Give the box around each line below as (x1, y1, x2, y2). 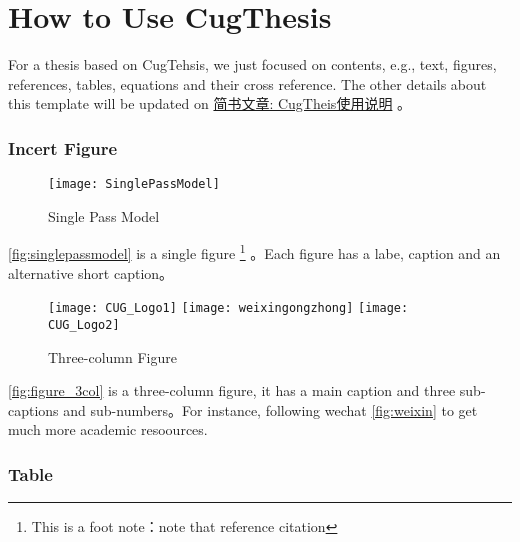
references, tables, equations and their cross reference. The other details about (8, 73, 487, 94)
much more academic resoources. (8, 419, 208, 440)
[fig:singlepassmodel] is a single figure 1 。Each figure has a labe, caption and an (8, 240, 501, 264)
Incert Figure (8, 135, 118, 160)
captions (8, 399, 59, 420)
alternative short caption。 (8, 262, 174, 283)
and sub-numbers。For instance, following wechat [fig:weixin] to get (63, 399, 478, 420)
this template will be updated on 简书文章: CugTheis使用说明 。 (8, 93, 412, 114)
